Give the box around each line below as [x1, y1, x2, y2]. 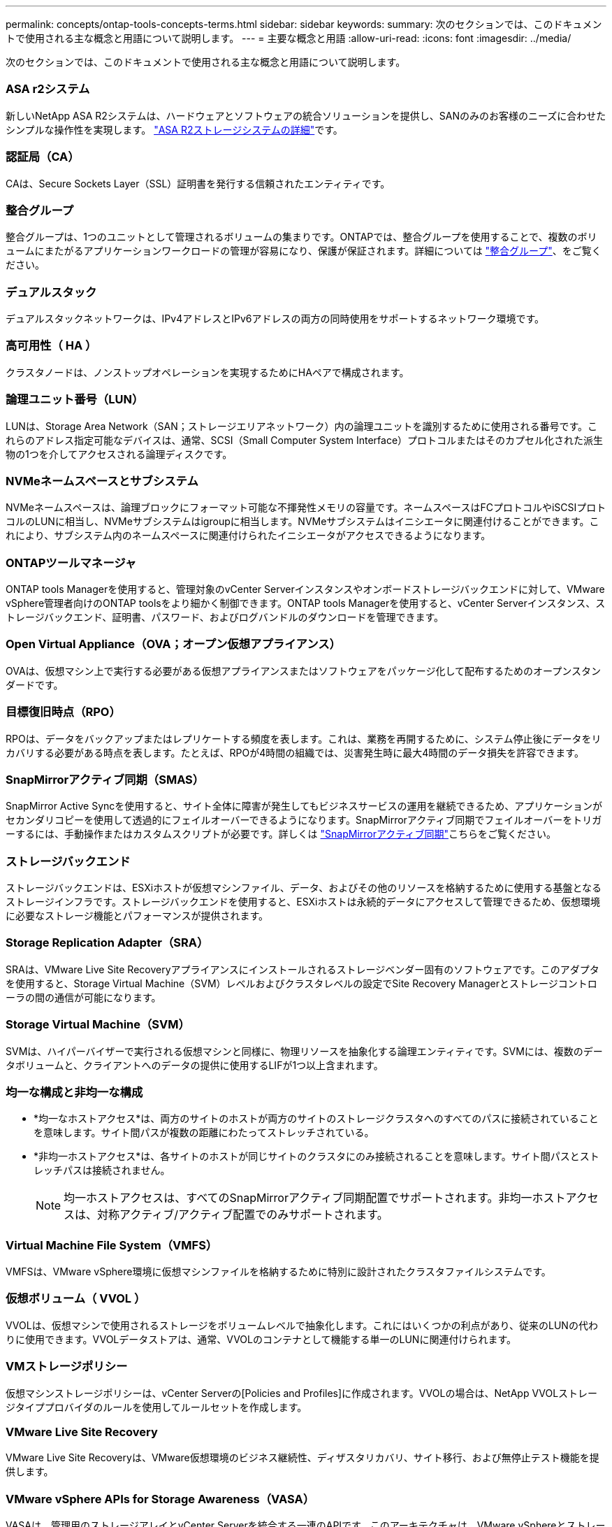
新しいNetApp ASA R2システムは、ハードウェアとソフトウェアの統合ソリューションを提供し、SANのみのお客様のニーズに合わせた [6, 109, 606, 122]
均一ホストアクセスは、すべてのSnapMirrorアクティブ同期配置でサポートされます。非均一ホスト [64, 1191, 566, 1205]
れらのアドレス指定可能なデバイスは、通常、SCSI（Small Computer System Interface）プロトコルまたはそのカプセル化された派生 [6, 433, 604, 446]
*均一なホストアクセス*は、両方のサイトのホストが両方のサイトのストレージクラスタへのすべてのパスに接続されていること [34, 1112, 599, 1125]
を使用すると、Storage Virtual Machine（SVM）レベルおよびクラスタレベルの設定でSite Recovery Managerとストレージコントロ [6, 977, 597, 989]
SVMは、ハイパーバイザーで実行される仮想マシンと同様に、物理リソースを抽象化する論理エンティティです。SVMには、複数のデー [6, 1045, 603, 1057]
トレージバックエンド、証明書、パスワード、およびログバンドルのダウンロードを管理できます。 [6, 611, 444, 623]
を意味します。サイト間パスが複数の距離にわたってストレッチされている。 [34, 1126, 374, 1139]
